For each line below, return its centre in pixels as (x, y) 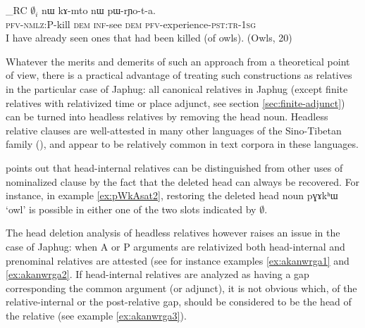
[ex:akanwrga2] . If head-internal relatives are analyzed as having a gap (157, 274)
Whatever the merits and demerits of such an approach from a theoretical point (178, 61)
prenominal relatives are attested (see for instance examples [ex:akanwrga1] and (178, 260)
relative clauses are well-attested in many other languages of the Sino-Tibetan (174, 130)
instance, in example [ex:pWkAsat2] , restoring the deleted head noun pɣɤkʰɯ (172, 195)
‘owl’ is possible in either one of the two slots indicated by (131, 209)
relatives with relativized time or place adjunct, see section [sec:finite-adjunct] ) (175, 102)
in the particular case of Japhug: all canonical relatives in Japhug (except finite (177, 88)
